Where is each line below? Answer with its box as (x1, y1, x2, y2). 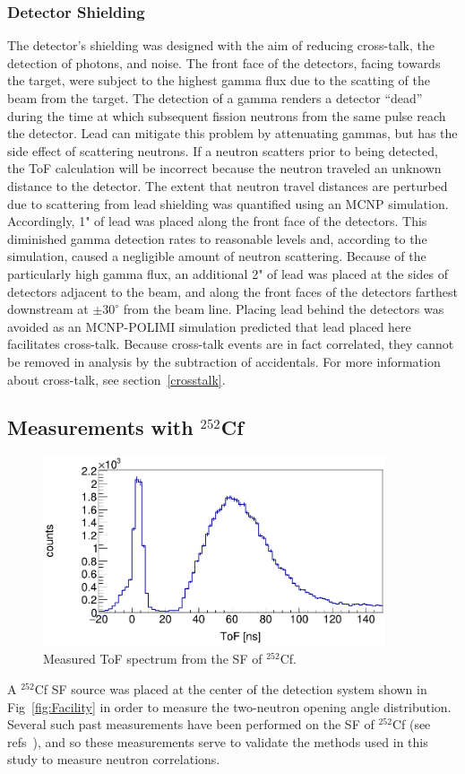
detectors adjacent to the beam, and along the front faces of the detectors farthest (7, 282, 458, 300)
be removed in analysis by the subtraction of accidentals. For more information (7, 352, 441, 370)
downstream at (7, 300, 89, 318)
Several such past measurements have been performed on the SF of (7, 715, 375, 734)
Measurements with (7, 413, 194, 441)
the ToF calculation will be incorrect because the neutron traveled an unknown (7, 159, 442, 178)
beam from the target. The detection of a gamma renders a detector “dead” (7, 89, 423, 107)
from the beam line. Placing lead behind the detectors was (123, 300, 444, 318)
